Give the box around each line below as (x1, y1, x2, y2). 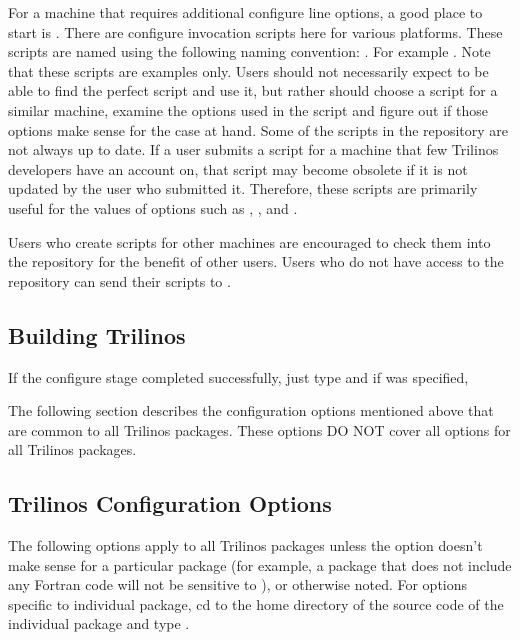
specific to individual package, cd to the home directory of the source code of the (8, 593, 504, 614)
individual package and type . (8, 613, 190, 634)
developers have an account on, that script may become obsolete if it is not (8, 158, 468, 179)
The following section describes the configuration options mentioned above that (8, 400, 494, 421)
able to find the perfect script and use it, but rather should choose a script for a (8, 80, 498, 101)
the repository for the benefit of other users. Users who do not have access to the (8, 251, 504, 272)
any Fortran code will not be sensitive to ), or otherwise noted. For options (8, 574, 468, 595)
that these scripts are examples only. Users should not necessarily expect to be (8, 60, 489, 81)
